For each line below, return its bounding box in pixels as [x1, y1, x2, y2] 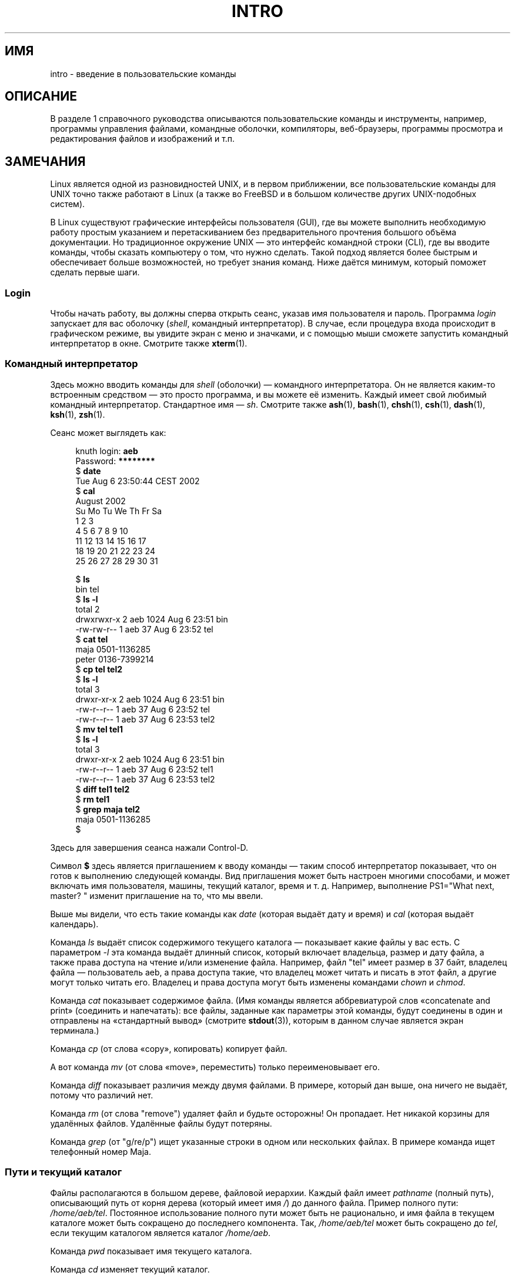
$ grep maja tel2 [75, 804, 141, 814]
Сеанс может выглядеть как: [50, 427, 166, 438]
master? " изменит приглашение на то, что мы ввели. [50, 890, 263, 901]
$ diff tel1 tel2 [75, 784, 130, 794]
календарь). [50, 918, 99, 929]
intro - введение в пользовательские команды [50, 68, 236, 79]
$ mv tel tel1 [75, 724, 123, 734]
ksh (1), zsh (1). [50, 409, 105, 419]
